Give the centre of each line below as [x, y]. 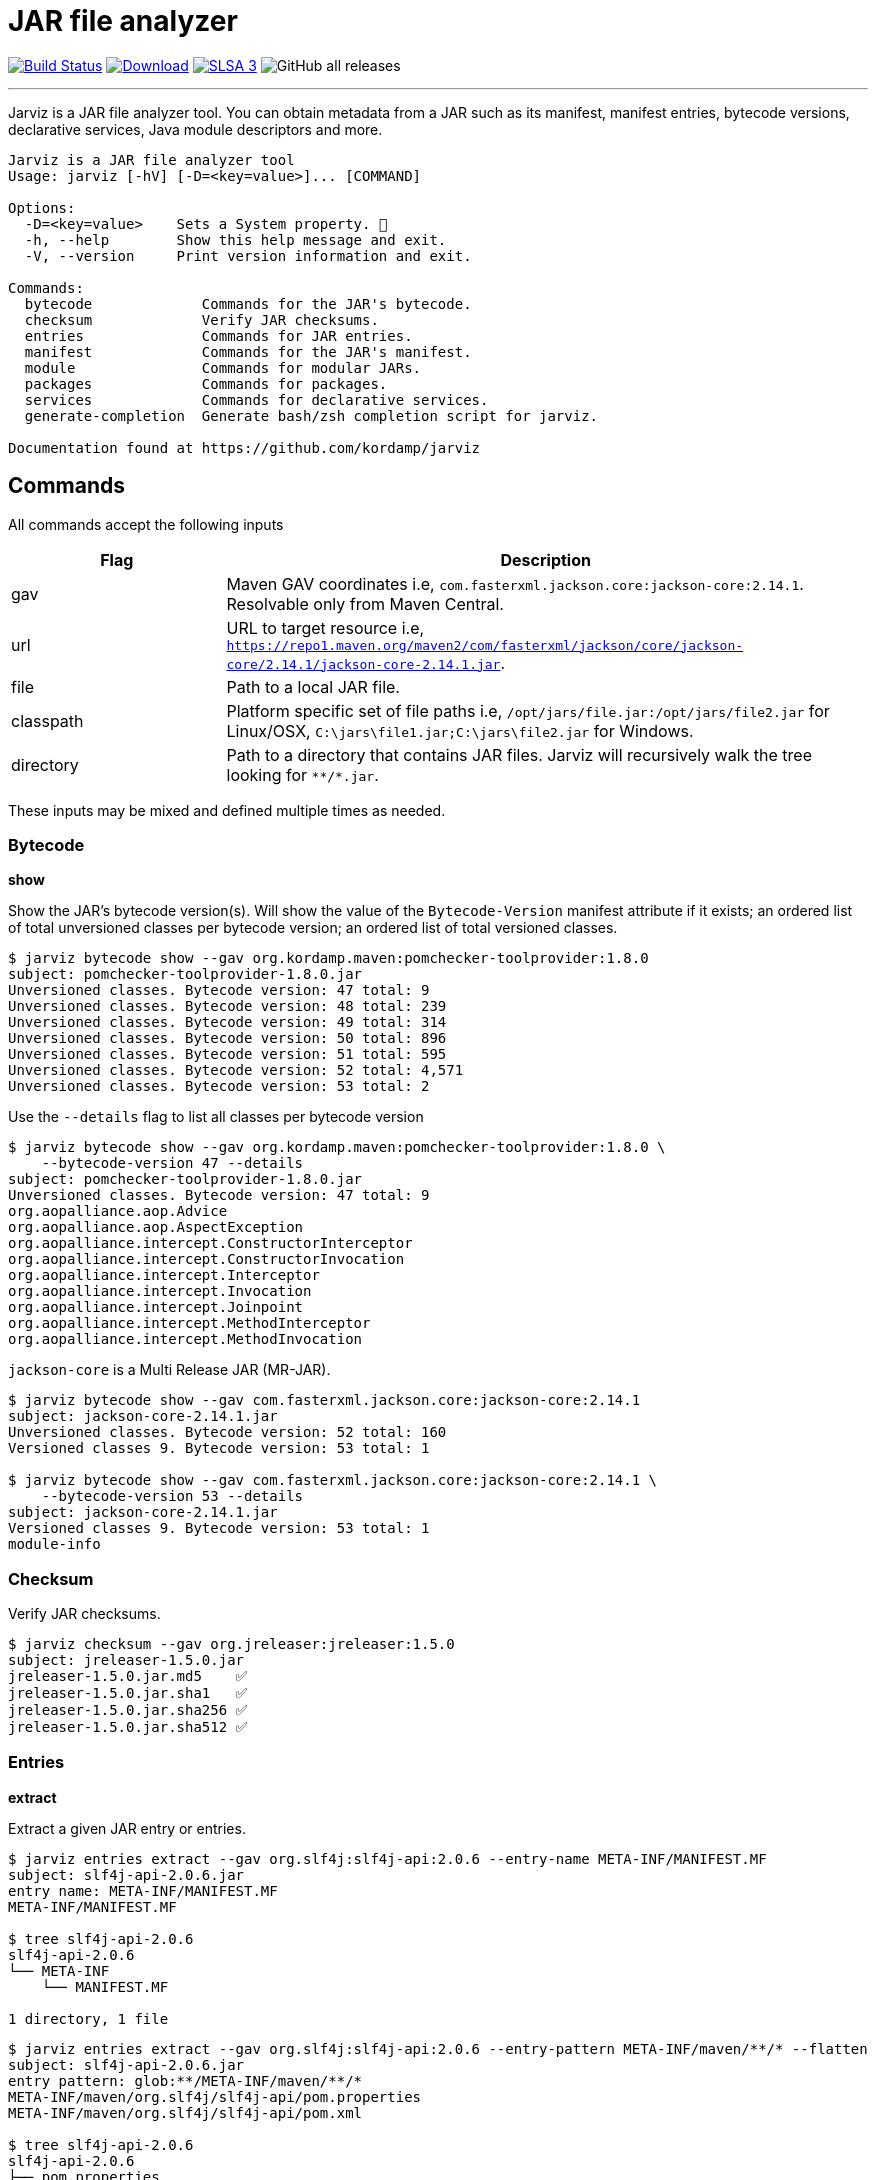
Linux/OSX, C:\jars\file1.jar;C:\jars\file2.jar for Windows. [460, 730]
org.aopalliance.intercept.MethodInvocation [185, 1339]
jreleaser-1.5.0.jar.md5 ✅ [128, 1676]
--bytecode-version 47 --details [172, 1163]
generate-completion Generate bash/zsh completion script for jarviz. [311, 415]
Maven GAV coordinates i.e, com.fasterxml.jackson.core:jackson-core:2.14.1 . [515, 583]
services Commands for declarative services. [256, 399]
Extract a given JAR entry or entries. [127, 1828]
